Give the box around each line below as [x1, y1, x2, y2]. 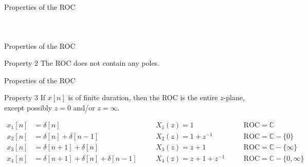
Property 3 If [4, 92, 46, 103]
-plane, [223, 92, 245, 103]
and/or [73, 102, 95, 113]
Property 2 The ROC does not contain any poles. [4, 58, 160, 68]
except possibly [4, 102, 52, 113]
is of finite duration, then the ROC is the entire [68, 92, 218, 103]
